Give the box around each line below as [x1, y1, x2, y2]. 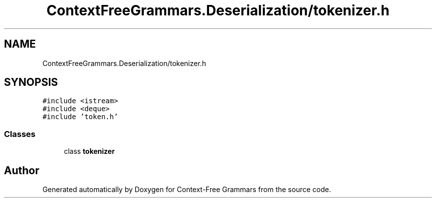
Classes [4, 129, 36, 139]
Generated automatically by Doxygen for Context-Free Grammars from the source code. [42, 185, 331, 194]
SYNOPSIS [4, 76, 58, 89]
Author [4, 164, 39, 177]
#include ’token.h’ [42, 113, 118, 121]
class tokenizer [64, 147, 115, 156]
